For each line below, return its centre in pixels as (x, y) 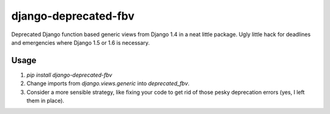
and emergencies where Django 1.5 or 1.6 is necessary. (80, 42)
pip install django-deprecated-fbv (69, 75)
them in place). (45, 101)
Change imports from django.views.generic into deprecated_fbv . (108, 83)
